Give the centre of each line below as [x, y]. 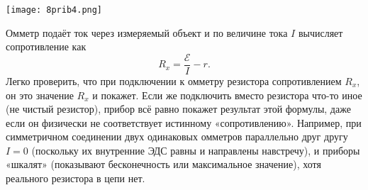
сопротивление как [46, 46]
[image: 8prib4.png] [54, 10]
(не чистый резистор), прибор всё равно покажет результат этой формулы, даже [178, 109]
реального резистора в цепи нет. [76, 178]
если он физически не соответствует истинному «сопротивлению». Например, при [184, 122]
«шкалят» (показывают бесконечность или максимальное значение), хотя [163, 164]
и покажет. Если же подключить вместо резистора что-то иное [227, 95]
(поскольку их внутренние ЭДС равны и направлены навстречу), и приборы [196, 150]
